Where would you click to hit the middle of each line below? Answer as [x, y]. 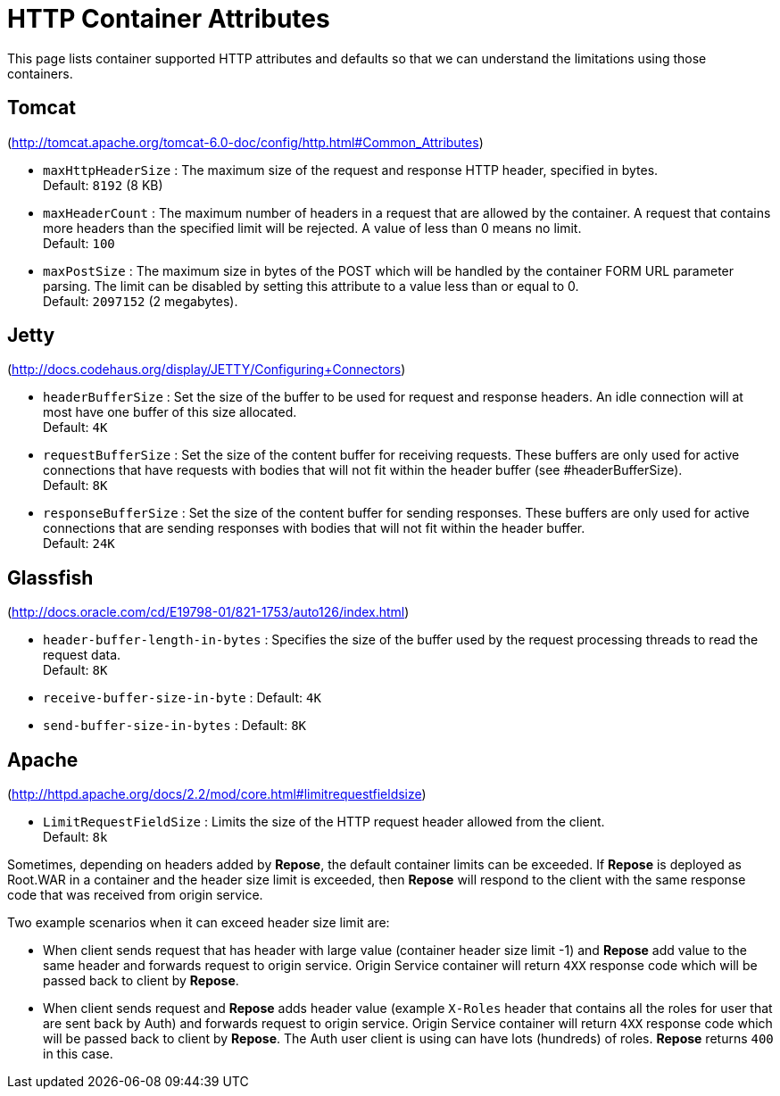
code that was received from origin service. [135, 895]
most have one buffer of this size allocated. [170, 412]
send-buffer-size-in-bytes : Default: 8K [175, 726]
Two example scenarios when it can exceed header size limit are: [199, 923]
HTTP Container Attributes [169, 19]
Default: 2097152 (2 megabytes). [141, 301]
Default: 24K [79, 544]
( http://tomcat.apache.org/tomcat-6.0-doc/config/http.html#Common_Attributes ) [245, 142]
